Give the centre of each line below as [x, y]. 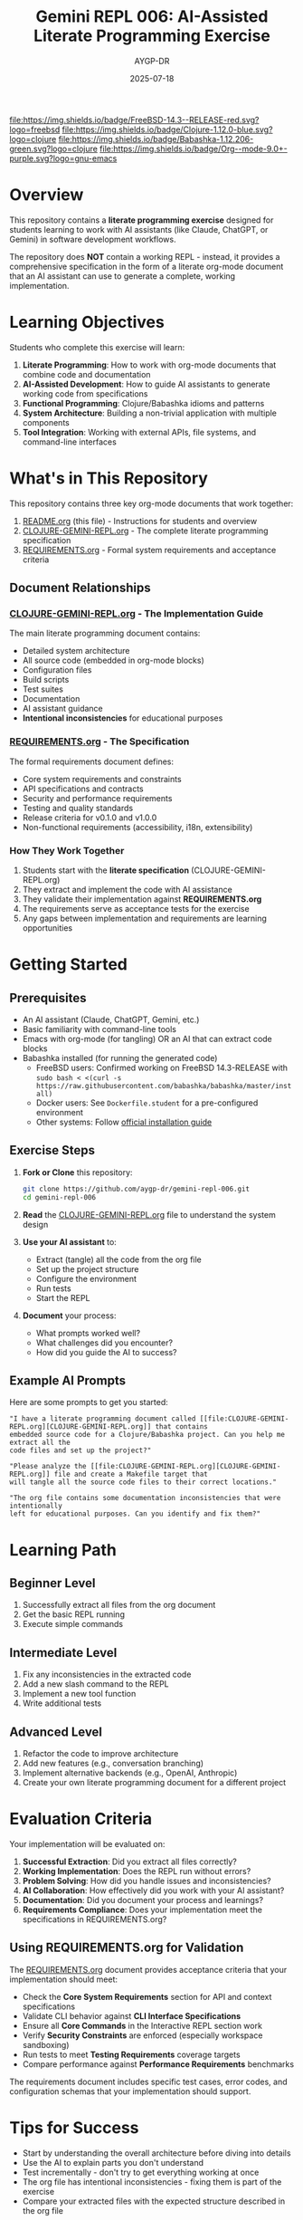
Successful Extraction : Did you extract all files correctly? [129, 1861]
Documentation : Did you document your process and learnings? [143, 1899]
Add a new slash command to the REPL [95, 1684]
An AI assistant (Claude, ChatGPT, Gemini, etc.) [111, 1019]
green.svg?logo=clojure [53, 148]
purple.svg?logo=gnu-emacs [63, 158]
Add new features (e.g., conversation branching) [113, 1764]
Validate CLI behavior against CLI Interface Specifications [132, 2015]
